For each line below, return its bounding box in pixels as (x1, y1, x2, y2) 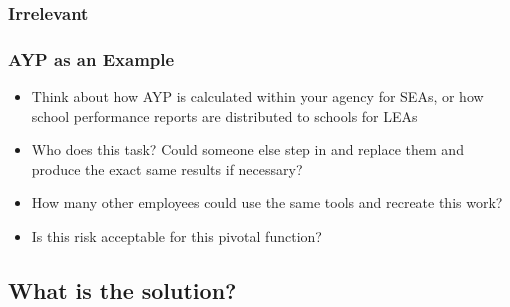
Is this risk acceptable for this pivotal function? (31, 226, 322, 247)
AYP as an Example (8, 46, 175, 71)
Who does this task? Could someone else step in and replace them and (31, 139, 464, 160)
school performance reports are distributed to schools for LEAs (31, 105, 418, 126)
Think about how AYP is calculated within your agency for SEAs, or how (31, 86, 484, 107)
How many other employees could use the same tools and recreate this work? (31, 192, 503, 213)
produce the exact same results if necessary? (31, 158, 303, 179)
